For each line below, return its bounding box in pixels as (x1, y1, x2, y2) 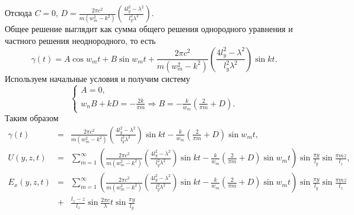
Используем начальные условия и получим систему (5, 72, 190, 84)
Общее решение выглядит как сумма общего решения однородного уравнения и (5, 23, 293, 35)
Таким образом (5, 112, 59, 124)
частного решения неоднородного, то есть (5, 34, 156, 46)
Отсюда (5, 7, 32, 18)
